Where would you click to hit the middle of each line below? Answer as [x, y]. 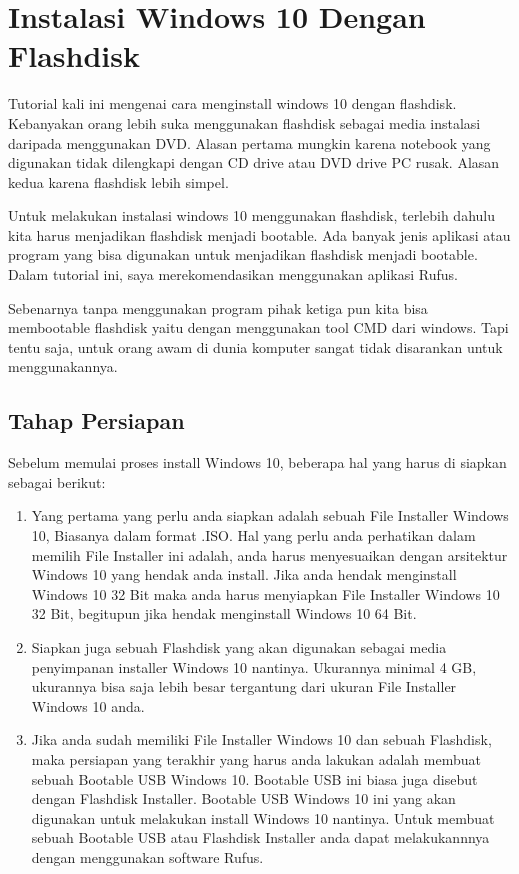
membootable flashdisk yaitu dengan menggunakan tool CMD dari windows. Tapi [258, 327]
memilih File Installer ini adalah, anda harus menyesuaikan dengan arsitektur [269, 554]
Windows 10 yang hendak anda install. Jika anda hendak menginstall [244, 574]
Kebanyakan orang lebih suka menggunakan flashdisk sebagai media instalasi [244, 122]
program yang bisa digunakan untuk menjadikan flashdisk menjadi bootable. [243, 254]
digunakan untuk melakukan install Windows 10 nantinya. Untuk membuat [263, 817]
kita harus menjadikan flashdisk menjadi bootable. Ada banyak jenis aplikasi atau [259, 234]
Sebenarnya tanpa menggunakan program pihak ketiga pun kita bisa [218, 307]
